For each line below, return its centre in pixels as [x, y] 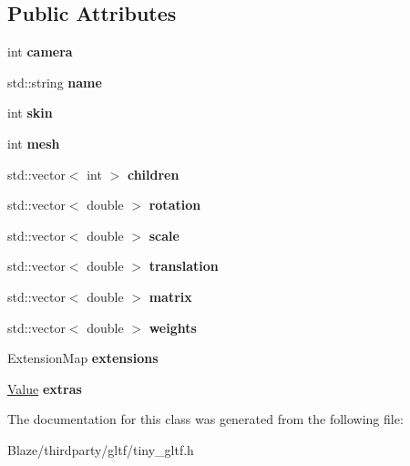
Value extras [45, 388]
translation [184, 266]
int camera [40, 52]
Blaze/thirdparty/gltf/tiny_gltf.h [101, 449]
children [153, 174]
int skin [30, 113]
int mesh [34, 143]
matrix [170, 296]
